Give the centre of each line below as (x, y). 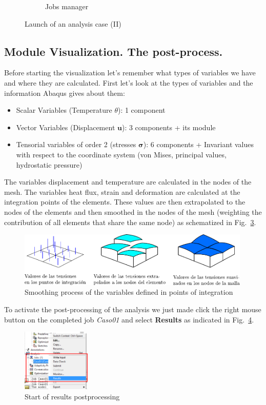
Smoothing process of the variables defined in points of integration (129, 292)
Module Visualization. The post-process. (114, 51)
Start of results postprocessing (72, 396)
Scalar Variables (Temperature (64, 110)
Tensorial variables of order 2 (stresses (76, 144)
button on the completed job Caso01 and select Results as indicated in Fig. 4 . (129, 319)
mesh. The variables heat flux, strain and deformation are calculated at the (122, 191)
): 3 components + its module (169, 127)
